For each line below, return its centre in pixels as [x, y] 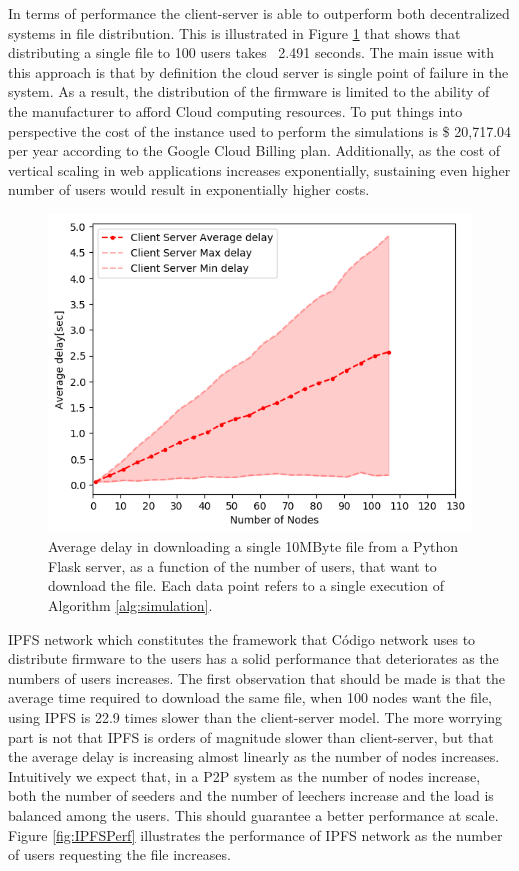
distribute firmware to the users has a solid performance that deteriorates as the [253, 658]
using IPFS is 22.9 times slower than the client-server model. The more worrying [255, 717]
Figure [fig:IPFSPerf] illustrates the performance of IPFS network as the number [255, 834]
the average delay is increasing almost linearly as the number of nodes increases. [254, 756]
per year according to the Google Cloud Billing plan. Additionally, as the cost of [254, 150]
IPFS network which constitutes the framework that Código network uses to [242, 638]
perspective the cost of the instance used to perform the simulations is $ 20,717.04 [260, 130]
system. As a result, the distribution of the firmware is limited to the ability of [249, 91]
